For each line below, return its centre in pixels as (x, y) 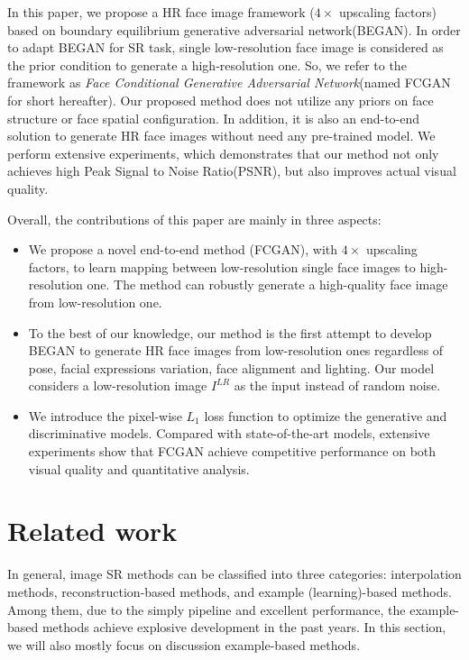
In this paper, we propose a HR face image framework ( (161, 12)
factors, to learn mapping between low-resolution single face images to (222, 266)
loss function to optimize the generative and (326, 415)
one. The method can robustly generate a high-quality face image (267, 284)
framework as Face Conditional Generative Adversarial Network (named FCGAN (229, 82)
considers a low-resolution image (118, 385)
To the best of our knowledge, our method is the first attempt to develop (230, 332)
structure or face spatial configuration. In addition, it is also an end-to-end (214, 118)
